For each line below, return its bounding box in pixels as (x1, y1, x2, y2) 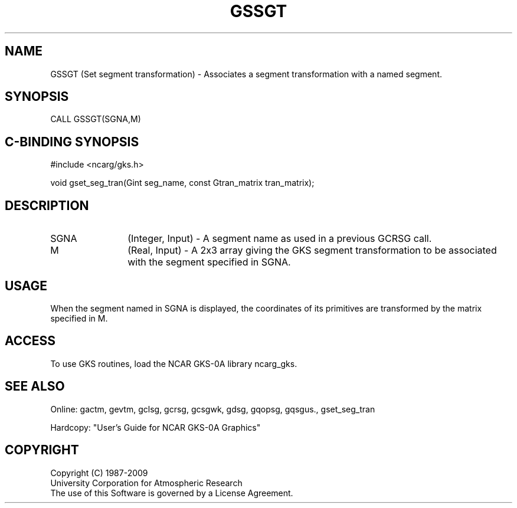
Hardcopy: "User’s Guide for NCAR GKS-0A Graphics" (50, 422, 261, 432)
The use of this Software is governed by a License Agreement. (50, 487, 293, 498)
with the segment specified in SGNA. (127, 256, 291, 268)
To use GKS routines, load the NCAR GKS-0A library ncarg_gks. (50, 358, 297, 369)
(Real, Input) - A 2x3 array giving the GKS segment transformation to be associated (127, 244, 497, 257)
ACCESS (5, 333, 56, 349)
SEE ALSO (5, 379, 65, 394)
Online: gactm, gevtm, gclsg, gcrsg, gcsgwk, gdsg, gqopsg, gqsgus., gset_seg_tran (50, 404, 375, 414)
